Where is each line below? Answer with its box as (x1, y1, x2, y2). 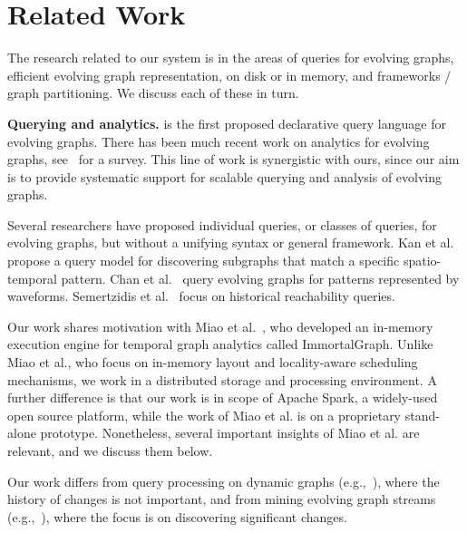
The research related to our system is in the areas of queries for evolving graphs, (7, 48, 454, 67)
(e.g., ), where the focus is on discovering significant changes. (7, 507, 347, 526)
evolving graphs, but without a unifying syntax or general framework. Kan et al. (7, 233, 454, 252)
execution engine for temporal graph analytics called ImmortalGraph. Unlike (7, 334, 433, 354)
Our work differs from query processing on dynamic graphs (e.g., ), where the (7, 471, 440, 490)
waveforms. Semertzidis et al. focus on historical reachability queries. (7, 286, 395, 305)
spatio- (403, 251, 442, 270)
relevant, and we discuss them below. (7, 441, 213, 460)
